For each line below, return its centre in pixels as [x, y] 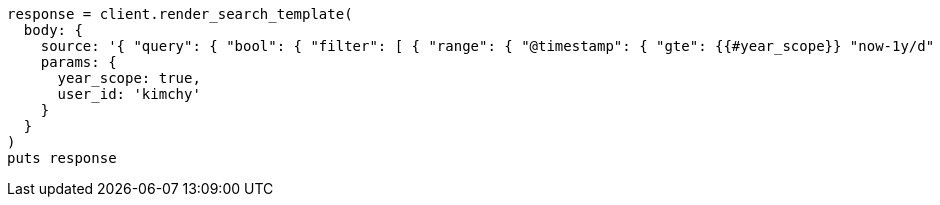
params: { [78, 62]
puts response [62, 158]
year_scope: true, [129, 78]
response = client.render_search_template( [180, 14]
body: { [53, 30]
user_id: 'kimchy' [129, 94]
